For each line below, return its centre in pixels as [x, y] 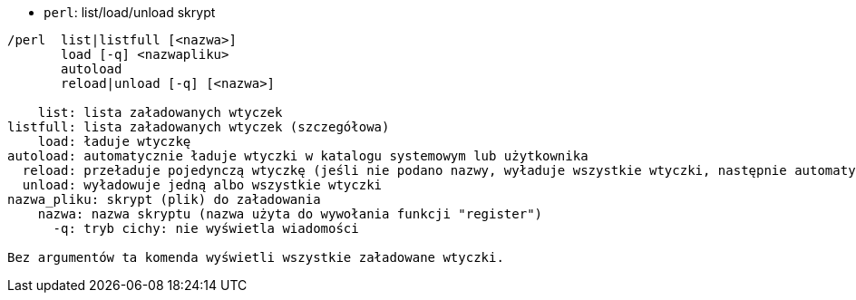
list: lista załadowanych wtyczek [160, 112]
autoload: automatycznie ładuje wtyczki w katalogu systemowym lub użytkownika [298, 156]
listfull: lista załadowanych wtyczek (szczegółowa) [199, 127]
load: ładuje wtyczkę [114, 141]
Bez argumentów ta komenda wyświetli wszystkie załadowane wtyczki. [256, 257]
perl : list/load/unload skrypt [130, 12]
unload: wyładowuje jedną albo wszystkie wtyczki [202, 185]
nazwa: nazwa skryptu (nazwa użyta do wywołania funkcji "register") [290, 214]
